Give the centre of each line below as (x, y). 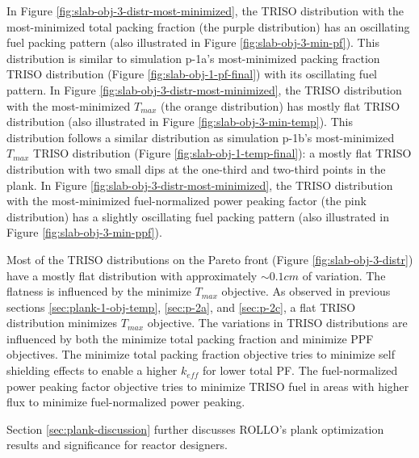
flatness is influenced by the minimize (99, 291)
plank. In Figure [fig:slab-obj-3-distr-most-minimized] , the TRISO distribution (200, 185)
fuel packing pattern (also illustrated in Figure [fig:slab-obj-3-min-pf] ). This (193, 42)
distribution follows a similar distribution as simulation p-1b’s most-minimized (201, 137)
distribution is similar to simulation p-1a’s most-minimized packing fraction (193, 58)
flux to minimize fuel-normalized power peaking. (126, 402)
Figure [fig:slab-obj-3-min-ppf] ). (84, 232)
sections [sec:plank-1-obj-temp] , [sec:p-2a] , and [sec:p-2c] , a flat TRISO (181, 307)
